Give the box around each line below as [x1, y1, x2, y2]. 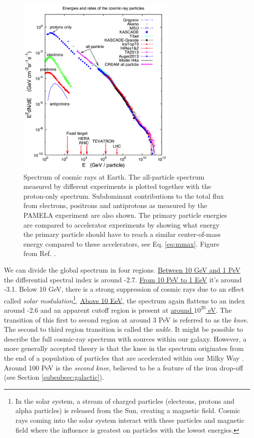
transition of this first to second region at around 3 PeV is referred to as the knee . [4, 314, 249, 324]
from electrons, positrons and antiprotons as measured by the [23, 200, 207, 210]
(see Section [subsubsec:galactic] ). [4, 372, 104, 382]
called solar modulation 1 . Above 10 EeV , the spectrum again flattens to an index [4, 294, 245, 305]
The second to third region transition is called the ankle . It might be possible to [4, 324, 243, 334]
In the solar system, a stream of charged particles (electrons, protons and [15, 395, 234, 406]
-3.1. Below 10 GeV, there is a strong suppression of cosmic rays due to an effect [4, 284, 244, 294]
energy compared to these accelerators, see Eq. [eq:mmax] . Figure [23, 238, 219, 249]
